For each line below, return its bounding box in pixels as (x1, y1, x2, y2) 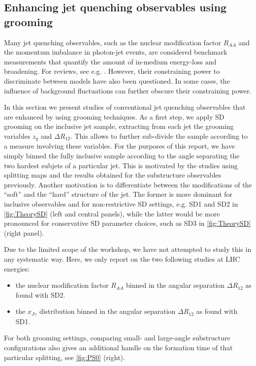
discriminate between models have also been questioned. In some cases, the (4, 75, 230, 86)
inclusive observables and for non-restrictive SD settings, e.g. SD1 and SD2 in (4, 198, 238, 209)
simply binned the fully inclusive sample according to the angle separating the (4, 150, 240, 160)
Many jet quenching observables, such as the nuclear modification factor (4, 37, 222, 47)
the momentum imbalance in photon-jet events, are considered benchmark (4, 47, 227, 57)
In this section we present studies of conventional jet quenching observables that (4, 102, 246, 112)
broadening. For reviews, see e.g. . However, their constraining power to (4, 66, 220, 76)
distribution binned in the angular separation (39, 306, 176, 316)
